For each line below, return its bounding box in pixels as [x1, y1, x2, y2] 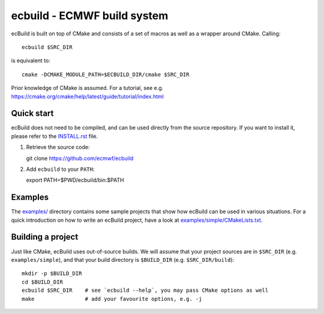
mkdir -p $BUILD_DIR [22, 270, 82, 277]
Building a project [11, 232, 79, 242]
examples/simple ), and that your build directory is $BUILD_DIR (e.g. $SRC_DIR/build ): [11, 256, 235, 263]
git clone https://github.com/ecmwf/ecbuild [26, 155, 134, 162]
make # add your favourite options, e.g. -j [22, 295, 202, 302]
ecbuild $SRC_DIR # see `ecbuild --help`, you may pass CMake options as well [22, 287, 269, 294]
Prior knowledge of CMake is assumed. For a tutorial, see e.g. [11, 84, 164, 92]
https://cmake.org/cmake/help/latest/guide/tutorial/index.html [11, 93, 164, 100]
